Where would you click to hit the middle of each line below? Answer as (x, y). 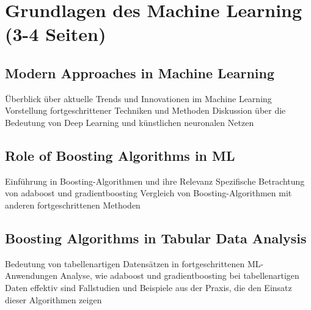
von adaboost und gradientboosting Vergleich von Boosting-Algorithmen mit (148, 193)
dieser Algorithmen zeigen (53, 299)
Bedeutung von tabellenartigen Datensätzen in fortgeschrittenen (125, 263)
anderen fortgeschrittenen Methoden (73, 205)
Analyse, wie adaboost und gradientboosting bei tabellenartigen (180, 275)
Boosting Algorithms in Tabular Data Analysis (156, 238)
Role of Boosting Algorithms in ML (120, 155)
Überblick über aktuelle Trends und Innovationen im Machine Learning (138, 98)
